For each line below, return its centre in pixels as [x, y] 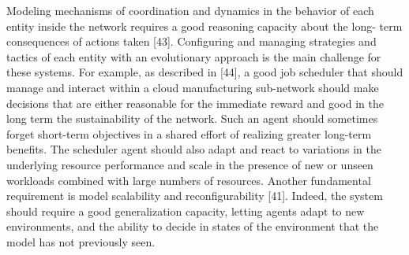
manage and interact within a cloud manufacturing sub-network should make [193, 87]
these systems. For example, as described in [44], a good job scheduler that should [205, 72]
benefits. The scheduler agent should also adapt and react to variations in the [194, 149]
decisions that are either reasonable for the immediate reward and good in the [195, 103]
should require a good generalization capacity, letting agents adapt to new [186, 211]
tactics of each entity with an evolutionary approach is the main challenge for [194, 56]
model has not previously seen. [81, 241]
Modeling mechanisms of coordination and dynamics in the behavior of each [190, 10]
